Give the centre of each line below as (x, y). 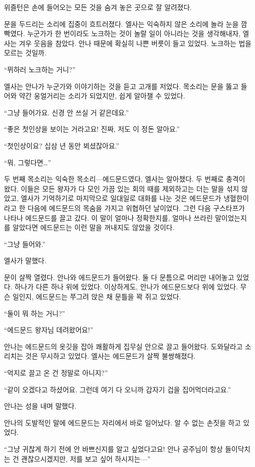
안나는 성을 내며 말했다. (40, 406)
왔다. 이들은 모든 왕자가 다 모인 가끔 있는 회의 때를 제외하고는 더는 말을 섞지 (122, 188)
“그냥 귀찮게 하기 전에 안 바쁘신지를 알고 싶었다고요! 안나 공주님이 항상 (113, 449)
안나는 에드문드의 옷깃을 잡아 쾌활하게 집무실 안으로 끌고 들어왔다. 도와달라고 (123, 346)
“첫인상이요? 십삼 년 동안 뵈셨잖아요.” (62, 145)
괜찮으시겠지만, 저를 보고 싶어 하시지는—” (86, 458)
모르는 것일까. (25, 53)
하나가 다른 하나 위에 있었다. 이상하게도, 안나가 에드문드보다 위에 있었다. (126, 287)
